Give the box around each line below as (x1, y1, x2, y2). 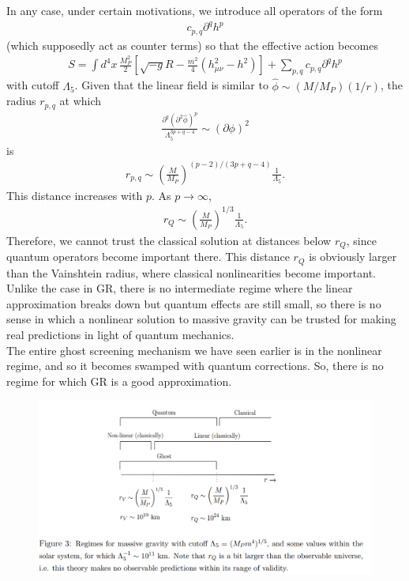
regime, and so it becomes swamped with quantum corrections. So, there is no (6, 357, 384, 374)
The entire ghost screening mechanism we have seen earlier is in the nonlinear (6, 341, 382, 358)
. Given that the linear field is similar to (74, 77, 268, 93)
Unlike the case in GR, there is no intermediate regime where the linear (6, 280, 353, 296)
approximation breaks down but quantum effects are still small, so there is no (6, 295, 381, 311)
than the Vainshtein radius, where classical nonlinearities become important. (6, 264, 377, 281)
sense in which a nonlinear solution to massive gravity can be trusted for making (6, 311, 396, 327)
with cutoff (6, 77, 59, 93)
